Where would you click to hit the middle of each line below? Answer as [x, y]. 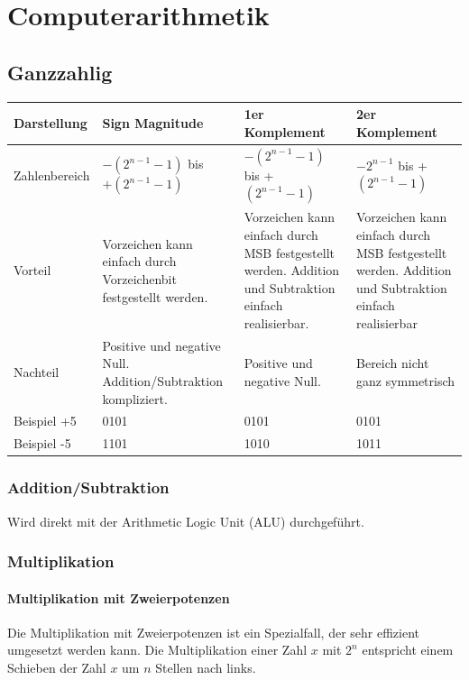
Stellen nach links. [206, 667]
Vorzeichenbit [139, 278]
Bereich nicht [393, 363]
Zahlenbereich [52, 175]
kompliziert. [135, 398]
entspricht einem [408, 650]
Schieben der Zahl [57, 667]
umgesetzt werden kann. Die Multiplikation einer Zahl [157, 650]
